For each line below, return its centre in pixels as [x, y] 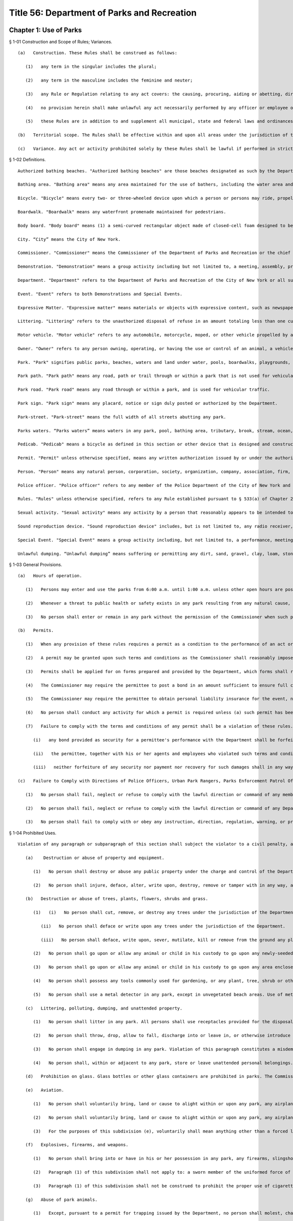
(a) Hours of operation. [50, 576]
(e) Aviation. [45, 1090]
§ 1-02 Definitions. [27, 160]
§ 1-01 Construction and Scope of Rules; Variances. [61, 42]
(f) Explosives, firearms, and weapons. [77, 1145]
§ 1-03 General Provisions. [36, 565]
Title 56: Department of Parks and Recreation [103, 13]
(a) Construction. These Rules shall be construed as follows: [98, 53]
